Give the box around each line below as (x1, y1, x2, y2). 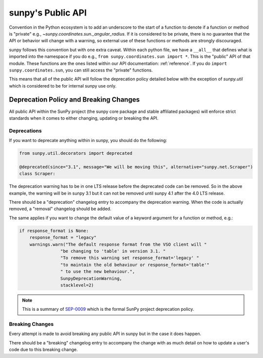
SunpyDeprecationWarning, (60, 275, 122, 281)
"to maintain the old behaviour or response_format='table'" (60, 262, 209, 268)
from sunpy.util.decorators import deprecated (19, 151, 132, 156)
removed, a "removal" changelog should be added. (9, 206, 112, 212)
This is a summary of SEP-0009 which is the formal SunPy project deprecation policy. (22, 306, 194, 312)
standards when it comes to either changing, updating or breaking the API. (9, 115, 159, 121)
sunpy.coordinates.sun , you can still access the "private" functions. (9, 67, 153, 73)
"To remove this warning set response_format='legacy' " (60, 255, 199, 261)
